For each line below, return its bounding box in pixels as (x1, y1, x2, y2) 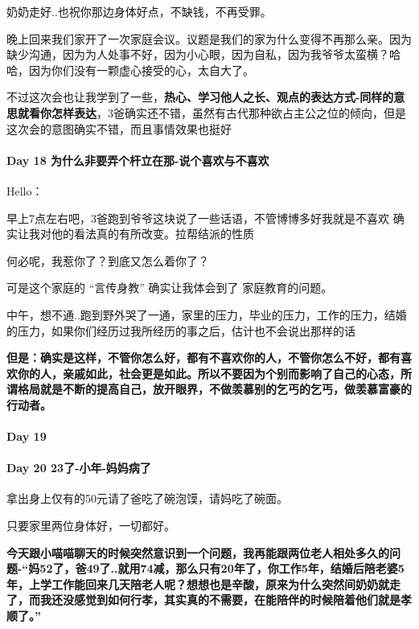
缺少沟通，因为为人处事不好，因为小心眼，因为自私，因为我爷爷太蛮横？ (6, 46, 389, 63)
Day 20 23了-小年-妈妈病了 (6, 459, 151, 476)
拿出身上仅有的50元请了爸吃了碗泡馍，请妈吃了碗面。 (6, 490, 288, 507)
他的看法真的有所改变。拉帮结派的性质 (51, 225, 254, 242)
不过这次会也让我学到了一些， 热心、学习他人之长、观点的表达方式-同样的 (6, 88, 394, 105)
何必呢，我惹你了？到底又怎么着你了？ (6, 252, 209, 269)
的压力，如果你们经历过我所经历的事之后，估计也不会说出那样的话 (6, 322, 355, 339)
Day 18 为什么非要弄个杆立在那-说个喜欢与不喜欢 (6, 151, 269, 168)
